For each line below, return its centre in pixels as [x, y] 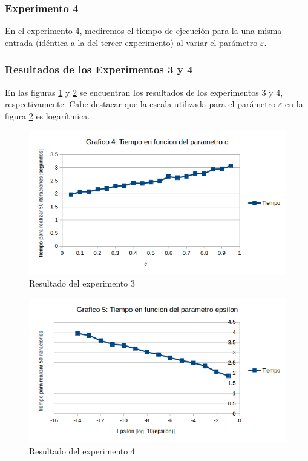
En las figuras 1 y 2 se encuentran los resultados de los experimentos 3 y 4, [144, 92]
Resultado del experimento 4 [82, 450]
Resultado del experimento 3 [82, 283]
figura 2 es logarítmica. [48, 115]
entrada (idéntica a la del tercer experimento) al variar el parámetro [131, 42]
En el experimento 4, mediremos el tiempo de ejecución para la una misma [143, 31]
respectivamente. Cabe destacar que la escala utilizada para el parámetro [140, 104]
